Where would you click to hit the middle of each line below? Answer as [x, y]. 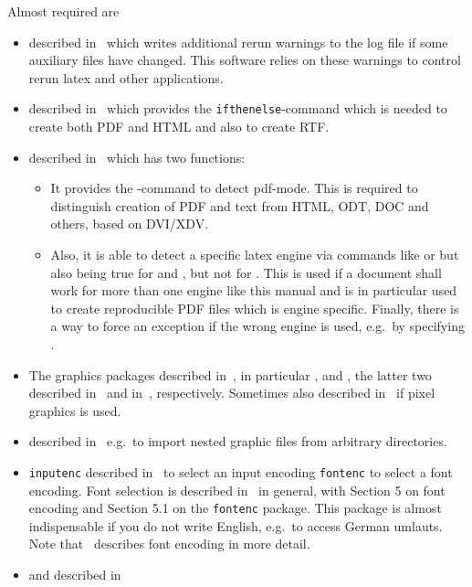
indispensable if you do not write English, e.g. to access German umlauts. [236, 525]
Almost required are [63, 11]
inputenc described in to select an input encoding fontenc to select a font [241, 471]
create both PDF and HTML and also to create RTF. [179, 127]
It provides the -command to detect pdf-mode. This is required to [234, 188]
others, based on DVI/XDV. [130, 224]
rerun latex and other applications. [126, 77]
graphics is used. [75, 410]
